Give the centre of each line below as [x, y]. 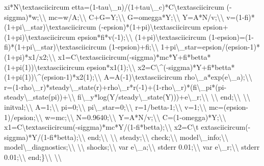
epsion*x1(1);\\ [111, 67]
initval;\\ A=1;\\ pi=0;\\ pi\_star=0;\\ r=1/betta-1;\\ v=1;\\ [105, 106]
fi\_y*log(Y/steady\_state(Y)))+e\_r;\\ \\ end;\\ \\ [164, 97]
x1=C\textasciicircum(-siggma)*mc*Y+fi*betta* [134, 56]
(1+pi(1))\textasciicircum [44, 67]
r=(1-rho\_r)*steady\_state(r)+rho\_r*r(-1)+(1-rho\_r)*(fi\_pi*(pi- [115, 87]
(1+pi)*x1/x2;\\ [30, 56]
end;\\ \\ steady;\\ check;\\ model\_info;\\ [158, 137]
